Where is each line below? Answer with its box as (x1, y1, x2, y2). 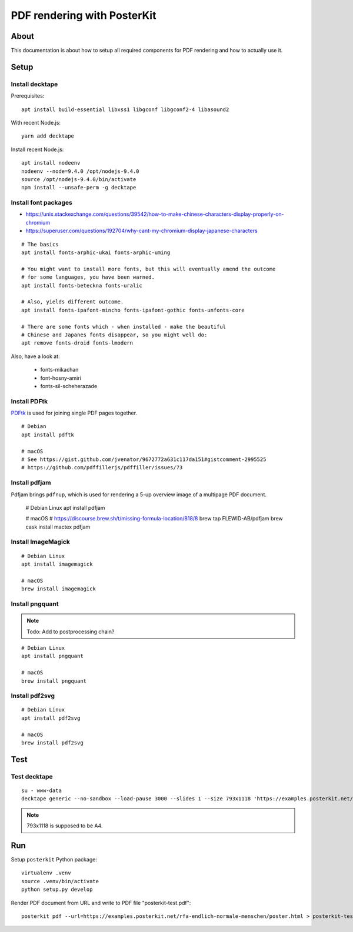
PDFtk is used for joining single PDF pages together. (11, 409, 138, 417)
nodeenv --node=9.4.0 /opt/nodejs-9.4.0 (21, 168, 139, 175)
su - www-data (21, 787, 62, 794)
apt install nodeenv (21, 159, 81, 166)
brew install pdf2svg (21, 740, 84, 746)
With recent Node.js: (11, 119, 61, 126)
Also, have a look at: (11, 353, 60, 360)
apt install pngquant (21, 653, 84, 660)
